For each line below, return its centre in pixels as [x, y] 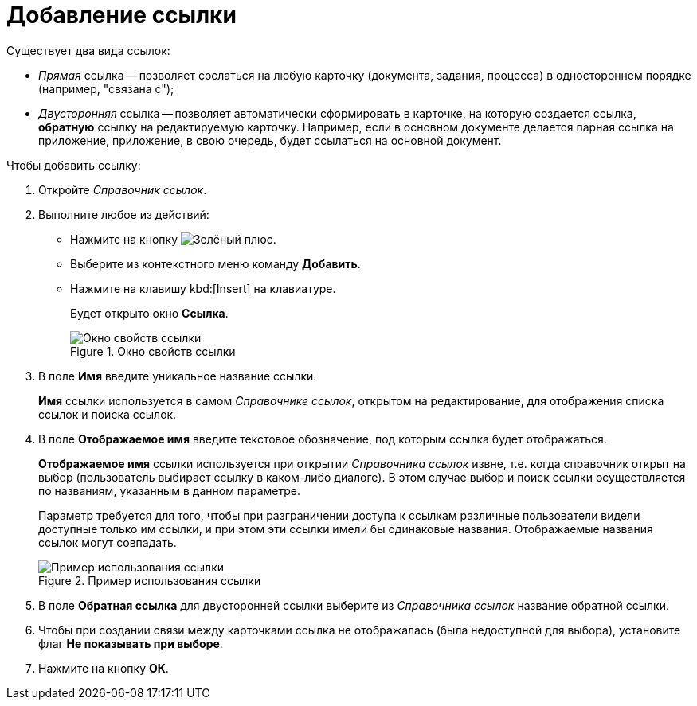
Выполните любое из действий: [124, 214]
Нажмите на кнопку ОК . [104, 668]
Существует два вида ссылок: [88, 50]
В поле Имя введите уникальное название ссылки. [178, 376]
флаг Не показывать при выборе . [131, 643]
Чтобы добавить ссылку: [74, 165]
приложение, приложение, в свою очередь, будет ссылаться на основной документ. [270, 140]
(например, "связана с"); [106, 88]
